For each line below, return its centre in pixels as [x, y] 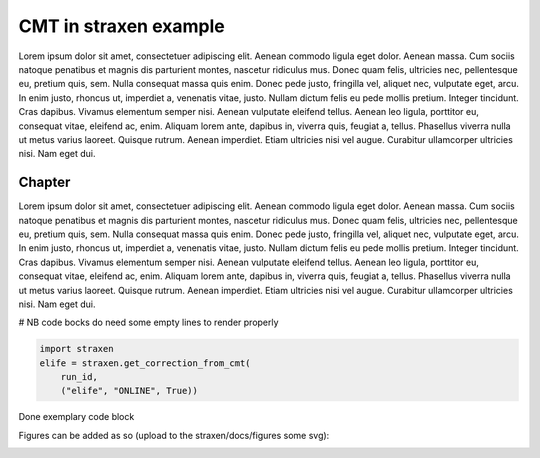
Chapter [44, 182]
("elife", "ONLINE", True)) [129, 391]
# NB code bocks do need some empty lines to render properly [148, 322]
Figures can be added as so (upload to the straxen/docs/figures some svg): [174, 435]
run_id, [79, 377]
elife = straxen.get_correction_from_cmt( [145, 363]
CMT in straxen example [121, 26]
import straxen [76, 349]
